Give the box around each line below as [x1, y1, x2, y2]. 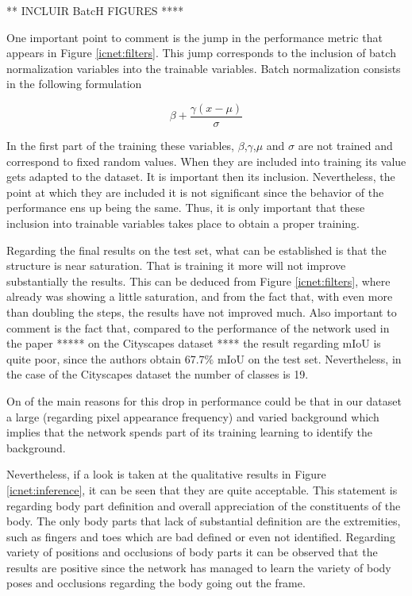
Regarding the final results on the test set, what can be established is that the [6, 241, 387, 258]
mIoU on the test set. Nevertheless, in [217, 350, 402, 367]
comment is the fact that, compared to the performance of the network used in [6, 319, 390, 336]
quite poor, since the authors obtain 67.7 [6, 350, 205, 367]
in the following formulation [6, 75, 142, 92]
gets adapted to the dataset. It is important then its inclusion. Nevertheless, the [6, 168, 395, 185]
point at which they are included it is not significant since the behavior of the [6, 183, 384, 200]
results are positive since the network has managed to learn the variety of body [6, 559, 391, 575]
